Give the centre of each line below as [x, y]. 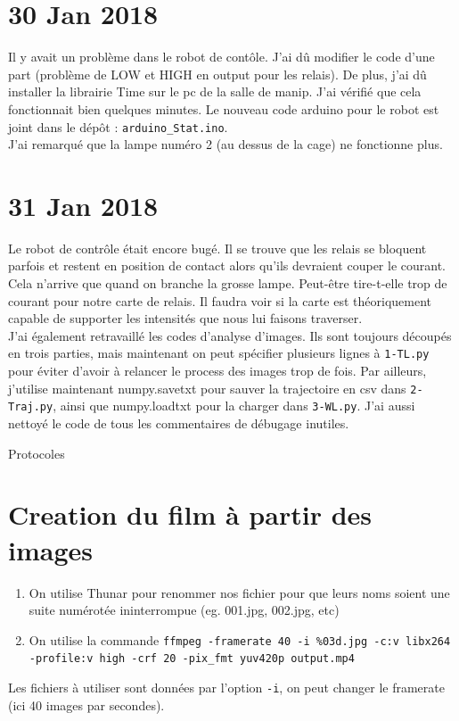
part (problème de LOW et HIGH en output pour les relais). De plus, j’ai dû [217, 74]
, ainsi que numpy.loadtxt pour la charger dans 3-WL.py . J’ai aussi [234, 406]
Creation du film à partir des [190, 514]
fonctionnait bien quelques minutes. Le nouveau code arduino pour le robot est [224, 108]
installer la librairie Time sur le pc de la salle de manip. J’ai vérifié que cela [215, 91]
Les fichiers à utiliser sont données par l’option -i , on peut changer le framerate [226, 687]
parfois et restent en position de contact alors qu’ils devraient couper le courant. [227, 265]
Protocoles [37, 453]
